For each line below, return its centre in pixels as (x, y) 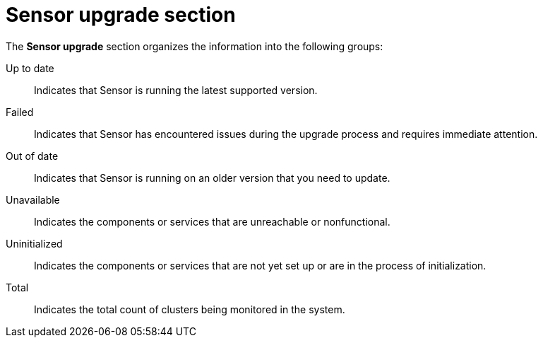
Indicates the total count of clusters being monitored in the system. (190, 309)
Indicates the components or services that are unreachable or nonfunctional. (212, 221)
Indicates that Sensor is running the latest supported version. (176, 90)
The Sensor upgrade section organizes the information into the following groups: (195, 46)
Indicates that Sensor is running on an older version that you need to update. (212, 178)
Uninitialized (34, 243)
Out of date (32, 156)
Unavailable (33, 199)
